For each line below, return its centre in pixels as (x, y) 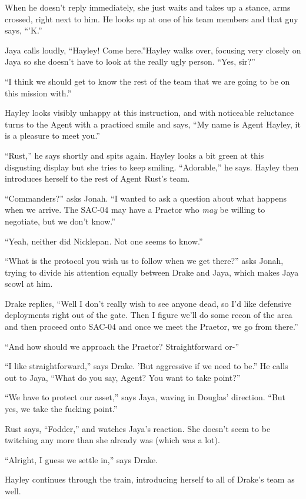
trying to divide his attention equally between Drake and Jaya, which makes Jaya (152, 272)
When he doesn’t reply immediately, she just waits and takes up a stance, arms (148, 7)
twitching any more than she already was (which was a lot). (112, 440)
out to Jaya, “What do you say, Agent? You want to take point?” (123, 377)
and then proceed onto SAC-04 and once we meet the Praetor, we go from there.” (152, 326)
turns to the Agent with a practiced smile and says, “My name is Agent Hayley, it (153, 124)
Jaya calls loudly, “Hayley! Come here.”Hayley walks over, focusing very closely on (153, 50)
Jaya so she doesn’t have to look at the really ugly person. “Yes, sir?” (130, 61)
